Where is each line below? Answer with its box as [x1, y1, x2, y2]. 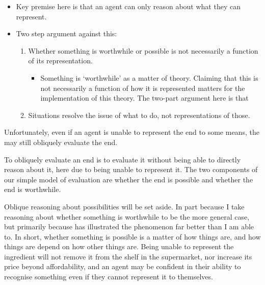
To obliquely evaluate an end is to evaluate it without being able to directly [4, 154, 241, 164]
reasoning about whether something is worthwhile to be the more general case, [4, 211, 250, 222]
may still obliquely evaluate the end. [4, 136, 118, 147]
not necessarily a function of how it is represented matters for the [40, 82, 245, 93]
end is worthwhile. [4, 184, 61, 195]
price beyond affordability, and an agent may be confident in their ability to [4, 261, 241, 272]
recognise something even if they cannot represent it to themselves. [4, 271, 213, 282]
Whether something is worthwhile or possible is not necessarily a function [28, 45, 258, 56]
